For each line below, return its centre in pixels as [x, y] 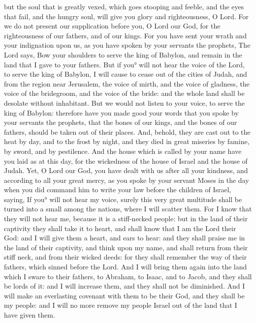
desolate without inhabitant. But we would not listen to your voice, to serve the [124, 103]
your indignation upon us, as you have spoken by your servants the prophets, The [127, 45]
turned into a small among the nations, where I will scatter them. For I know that [128, 209]
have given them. [30, 315]
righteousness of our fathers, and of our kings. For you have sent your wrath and [125, 35]
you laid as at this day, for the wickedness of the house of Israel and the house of [126, 161]
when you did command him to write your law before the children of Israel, [118, 190]
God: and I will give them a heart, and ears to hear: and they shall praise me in [125, 238]
